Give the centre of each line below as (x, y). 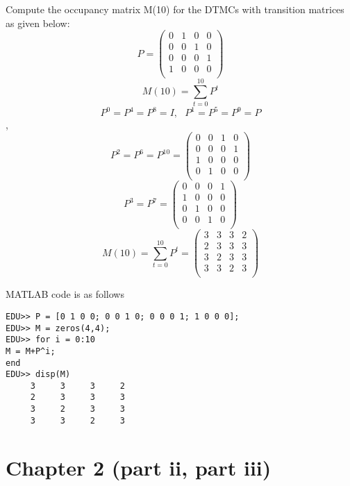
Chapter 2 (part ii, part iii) (139, 467)
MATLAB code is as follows (65, 294)
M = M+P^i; (31, 351)
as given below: (38, 23)
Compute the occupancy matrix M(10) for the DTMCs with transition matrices (175, 9)
